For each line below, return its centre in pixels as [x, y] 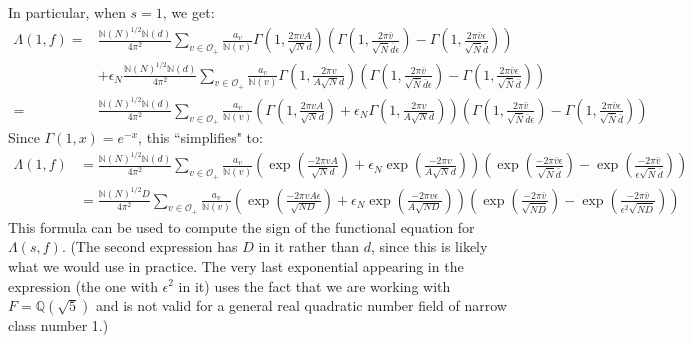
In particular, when [67, 12]
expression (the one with [83, 285]
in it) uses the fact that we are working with [314, 285]
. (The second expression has [149, 246]
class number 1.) [58, 325]
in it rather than [308, 246]
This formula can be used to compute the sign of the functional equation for [241, 226]
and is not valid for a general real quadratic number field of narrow [301, 305]
